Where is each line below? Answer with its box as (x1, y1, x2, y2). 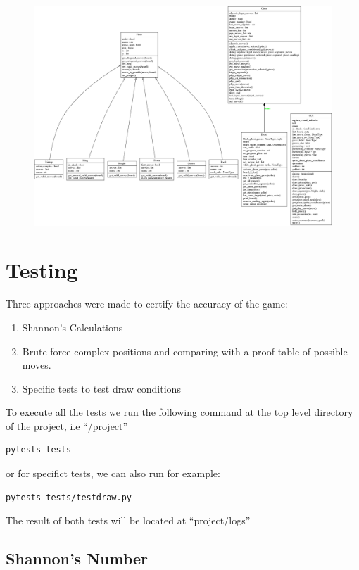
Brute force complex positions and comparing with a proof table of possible (22, 343, 348, 358)
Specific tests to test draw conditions (22, 381, 181, 395)
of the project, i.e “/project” (6, 418, 128, 433)
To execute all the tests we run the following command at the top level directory (6, 405, 353, 419)
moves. (22, 357, 51, 372)
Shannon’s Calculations (22, 319, 123, 334)
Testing (6, 255, 78, 284)
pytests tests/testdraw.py (6, 492, 132, 502)
